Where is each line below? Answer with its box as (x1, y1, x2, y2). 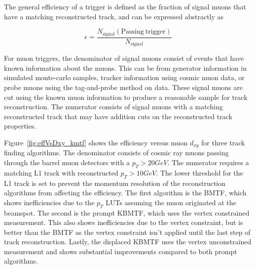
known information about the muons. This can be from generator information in (4, 62, 247, 73)
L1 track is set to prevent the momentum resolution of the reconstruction (4, 178, 226, 188)
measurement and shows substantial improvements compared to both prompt (4, 246, 237, 256)
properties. (4, 121, 36, 131)
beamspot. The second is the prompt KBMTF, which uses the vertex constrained (4, 207, 250, 218)
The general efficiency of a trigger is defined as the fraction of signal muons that (4, 1, 246, 11)
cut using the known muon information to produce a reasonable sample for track (4, 91, 248, 102)
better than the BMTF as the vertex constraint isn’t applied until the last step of (4, 226, 251, 237)
